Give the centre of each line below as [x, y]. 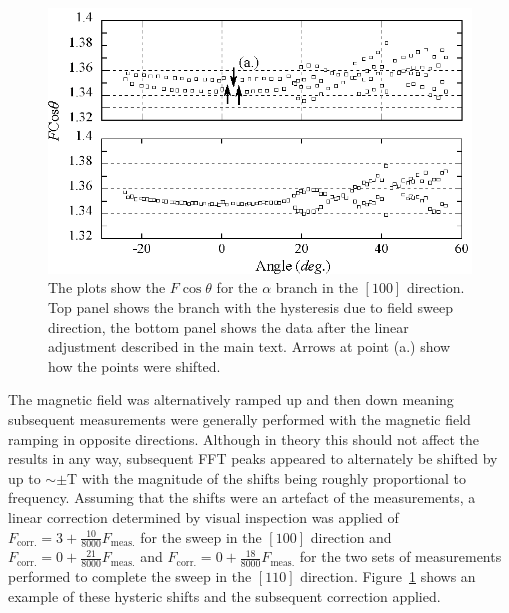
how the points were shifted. [134, 365]
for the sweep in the [201, 536]
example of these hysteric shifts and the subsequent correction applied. [224, 595]
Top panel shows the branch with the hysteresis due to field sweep [250, 307]
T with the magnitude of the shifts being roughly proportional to [267, 477]
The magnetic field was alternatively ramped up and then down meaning [231, 399]
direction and [351, 536]
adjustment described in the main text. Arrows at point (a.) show [249, 346]
